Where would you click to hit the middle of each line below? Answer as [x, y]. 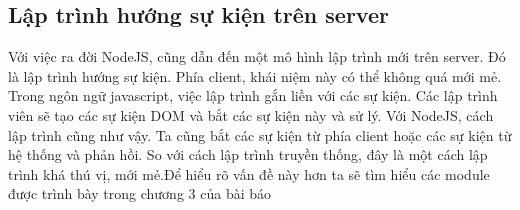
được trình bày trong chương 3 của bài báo [140, 193]
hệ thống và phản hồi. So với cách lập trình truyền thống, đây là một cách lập [248, 154]
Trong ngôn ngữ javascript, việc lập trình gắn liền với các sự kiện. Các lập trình [253, 95]
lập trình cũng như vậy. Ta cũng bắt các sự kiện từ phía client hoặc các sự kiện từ [260, 134]
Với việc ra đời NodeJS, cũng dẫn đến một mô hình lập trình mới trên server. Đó [257, 56]
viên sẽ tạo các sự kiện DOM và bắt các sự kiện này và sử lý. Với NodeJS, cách [251, 114]
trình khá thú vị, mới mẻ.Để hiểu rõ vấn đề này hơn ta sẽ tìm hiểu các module [249, 173]
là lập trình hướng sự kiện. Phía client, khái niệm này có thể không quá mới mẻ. [255, 75]
